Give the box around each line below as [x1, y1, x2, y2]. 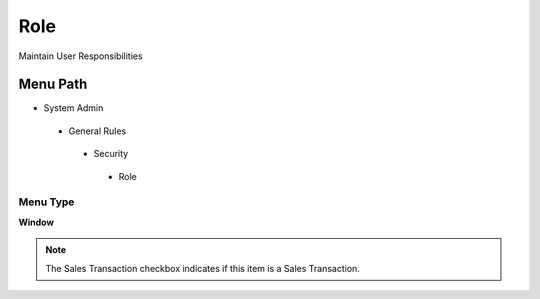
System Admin [43, 102, 104, 114]
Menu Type [18, 195, 75, 209]
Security [93, 148, 129, 160]
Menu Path [18, 76, 88, 93]
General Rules [68, 125, 127, 137]
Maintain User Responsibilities [18, 50, 144, 62]
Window [18, 216, 55, 228]
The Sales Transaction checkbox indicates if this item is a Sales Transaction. [45, 262, 360, 274]
